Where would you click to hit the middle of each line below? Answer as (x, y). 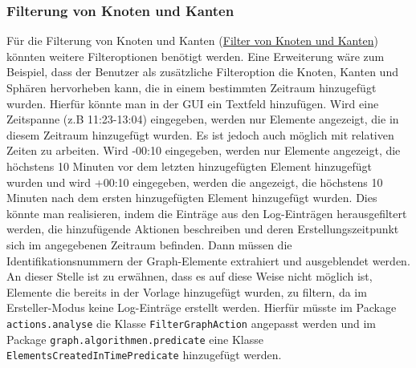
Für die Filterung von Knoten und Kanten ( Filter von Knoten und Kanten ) (192, 40)
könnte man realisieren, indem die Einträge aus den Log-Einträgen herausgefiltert (207, 213)
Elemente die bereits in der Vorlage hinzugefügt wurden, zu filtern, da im (187, 291)
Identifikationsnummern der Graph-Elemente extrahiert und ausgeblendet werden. (208, 260)
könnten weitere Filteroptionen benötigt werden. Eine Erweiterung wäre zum (196, 56)
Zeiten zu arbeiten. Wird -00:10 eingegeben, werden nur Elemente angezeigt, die (204, 150)
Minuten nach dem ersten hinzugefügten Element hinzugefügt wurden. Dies (192, 198)
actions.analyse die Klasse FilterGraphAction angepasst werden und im (192, 323)
